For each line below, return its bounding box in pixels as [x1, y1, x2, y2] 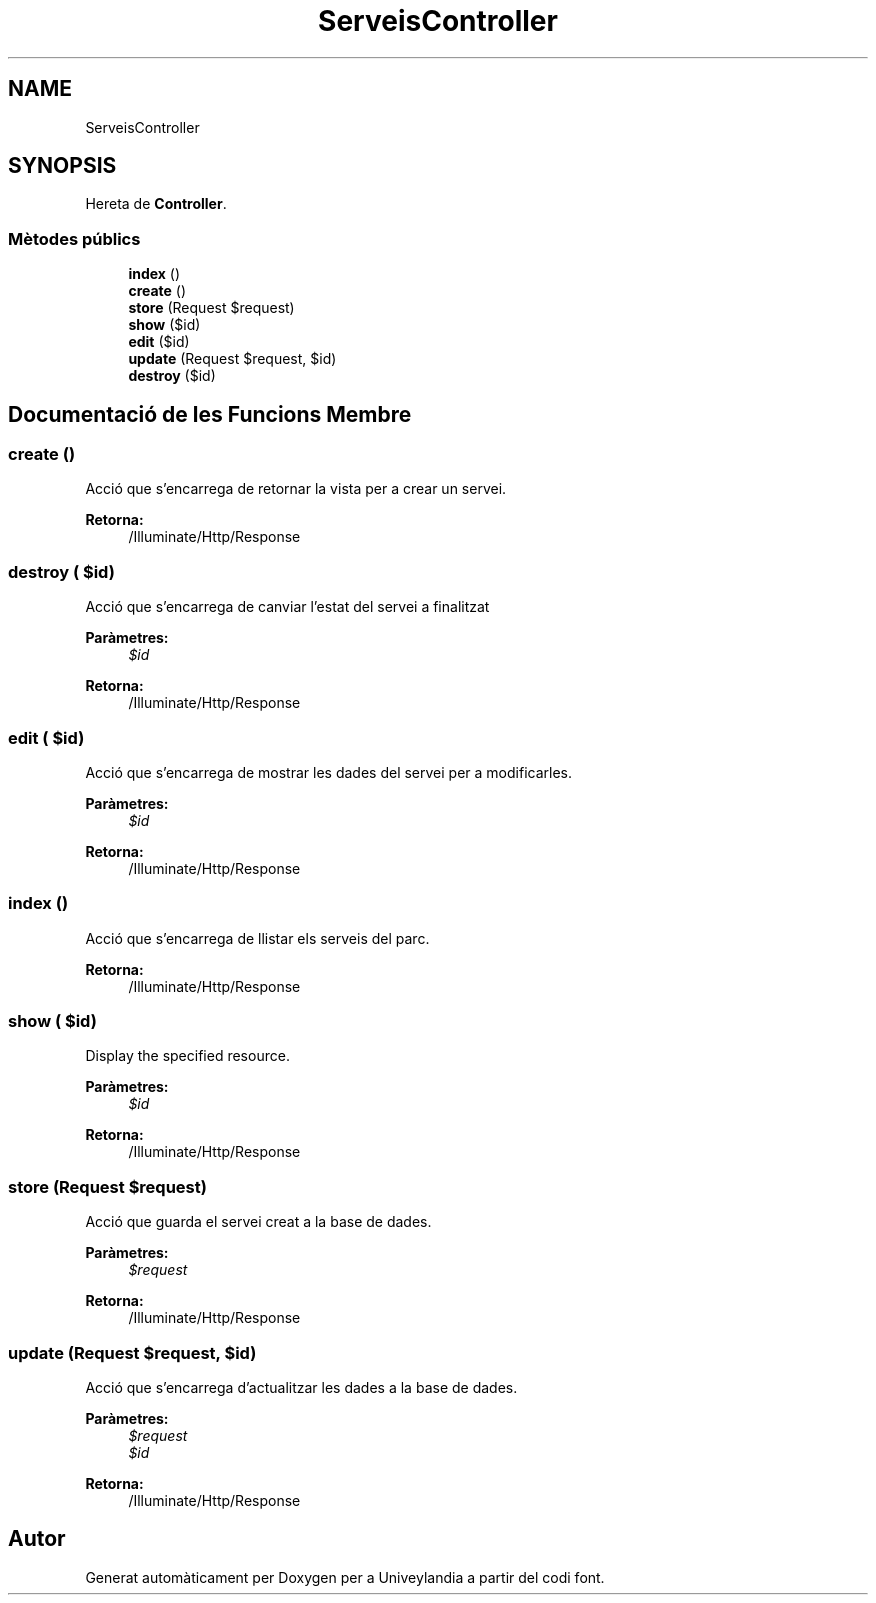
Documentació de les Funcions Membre [8, 401, 412, 427]
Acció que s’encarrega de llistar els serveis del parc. [85, 929, 430, 947]
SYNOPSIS [8, 153, 117, 179]
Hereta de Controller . [85, 195, 227, 213]
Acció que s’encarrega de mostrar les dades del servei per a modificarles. [85, 763, 572, 781]
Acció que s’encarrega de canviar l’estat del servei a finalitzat [85, 598, 490, 616]
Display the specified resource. [85, 1047, 290, 1065]
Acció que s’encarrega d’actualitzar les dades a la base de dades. [85, 1378, 518, 1396]
